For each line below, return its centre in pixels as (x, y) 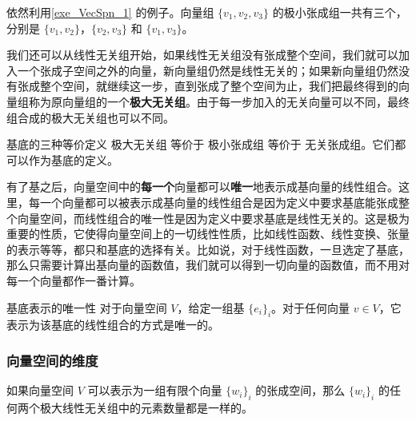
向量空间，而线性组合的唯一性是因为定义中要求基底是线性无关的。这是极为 (213, 218)
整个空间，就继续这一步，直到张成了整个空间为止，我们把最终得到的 (219, 86)
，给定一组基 (211, 307)
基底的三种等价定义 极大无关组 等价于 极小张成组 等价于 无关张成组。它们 (201, 144)
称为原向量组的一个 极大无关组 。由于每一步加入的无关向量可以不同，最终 (219, 101)
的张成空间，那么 (300, 390)
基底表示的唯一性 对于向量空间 (87, 307)
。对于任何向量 (311, 307)
